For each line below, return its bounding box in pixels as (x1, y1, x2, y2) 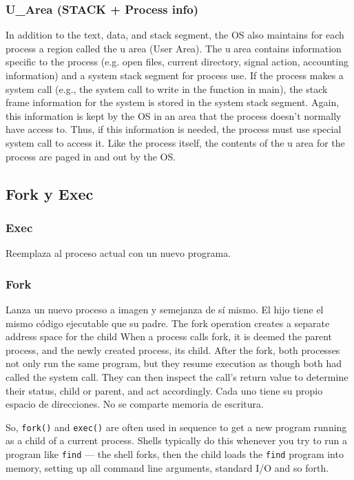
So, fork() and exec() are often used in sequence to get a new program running (6, 419, 347, 434)
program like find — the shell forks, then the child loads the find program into (6, 446, 344, 461)
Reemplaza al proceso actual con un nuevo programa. (6, 246, 231, 260)
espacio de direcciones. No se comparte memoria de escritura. (6, 397, 264, 411)
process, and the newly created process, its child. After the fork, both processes (6, 342, 340, 357)
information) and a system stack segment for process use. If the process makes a (6, 68, 344, 82)
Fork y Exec (6, 182, 94, 204)
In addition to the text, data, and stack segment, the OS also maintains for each (6, 28, 344, 42)
